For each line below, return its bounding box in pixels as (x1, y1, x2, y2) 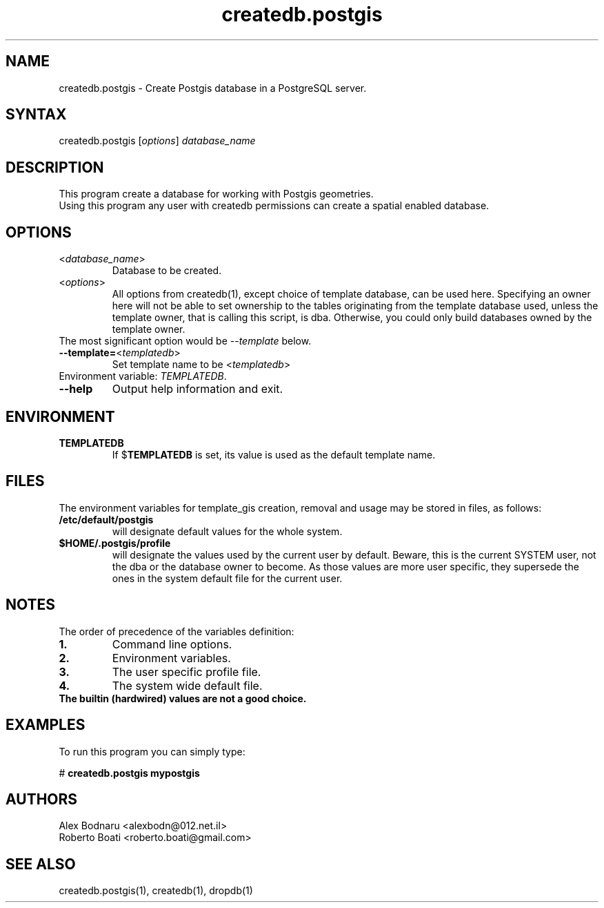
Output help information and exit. (112, 382, 283, 396)
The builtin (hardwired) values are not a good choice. (59, 692, 307, 704)
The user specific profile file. (112, 664, 261, 679)
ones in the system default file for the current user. (112, 572, 343, 584)
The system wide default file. (112, 678, 263, 693)
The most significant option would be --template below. (59, 335, 312, 347)
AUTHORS (6, 790, 78, 808)
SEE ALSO (6, 855, 76, 873)
